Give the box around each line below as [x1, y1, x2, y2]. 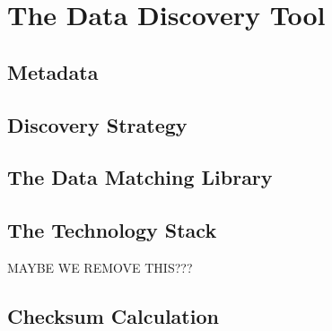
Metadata [7, 57, 99, 85]
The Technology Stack [7, 216, 217, 244]
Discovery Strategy [7, 110, 188, 138]
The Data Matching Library [7, 163, 273, 191]
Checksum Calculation [7, 301, 219, 329]
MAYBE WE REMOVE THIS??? [7, 257, 193, 276]
